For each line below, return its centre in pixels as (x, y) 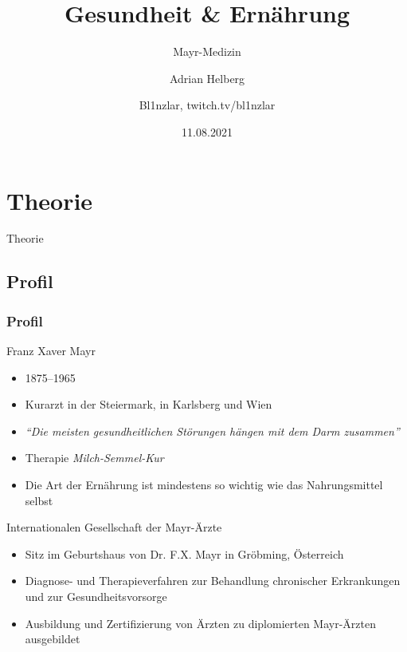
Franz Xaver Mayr (51, 351)
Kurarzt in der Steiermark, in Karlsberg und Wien (149, 404)
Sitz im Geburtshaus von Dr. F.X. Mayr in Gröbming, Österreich (184, 553)
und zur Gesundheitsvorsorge (96, 596)
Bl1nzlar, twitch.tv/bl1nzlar (207, 105)
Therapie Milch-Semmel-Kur (94, 458)
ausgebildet (53, 639)
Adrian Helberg (207, 78)
